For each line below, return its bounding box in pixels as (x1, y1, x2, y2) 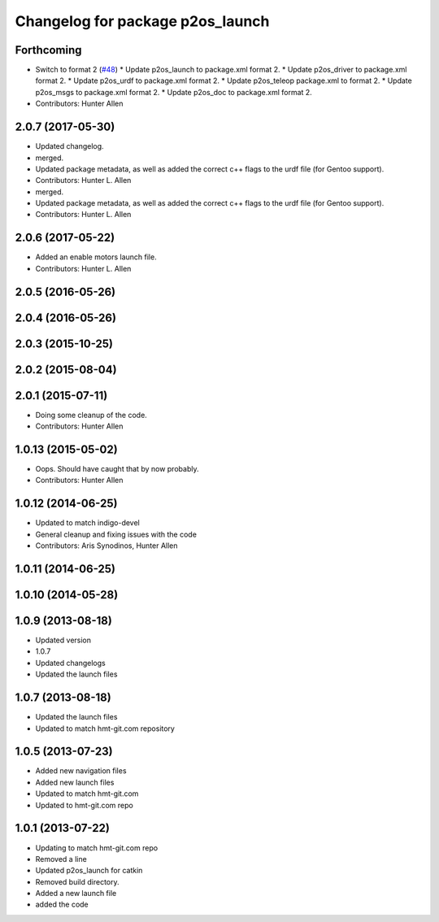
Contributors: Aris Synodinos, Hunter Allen (35, 541, 178, 550)
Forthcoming (15, 43, 82, 57)
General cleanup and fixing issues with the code (35, 529, 197, 539)
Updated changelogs (35, 658, 106, 668)
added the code (35, 899, 89, 910)
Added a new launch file (35, 889, 117, 898)
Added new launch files (35, 777, 115, 787)
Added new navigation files (35, 766, 127, 776)
